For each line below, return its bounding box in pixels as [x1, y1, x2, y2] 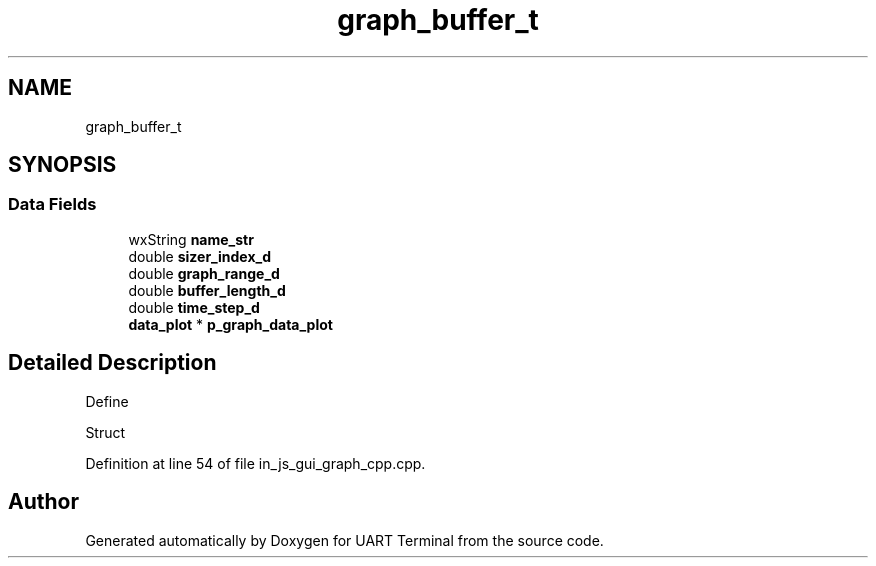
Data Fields [8, 194, 97, 215]
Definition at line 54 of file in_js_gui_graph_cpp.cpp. [85, 454, 426, 472]
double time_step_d [128, 298, 260, 316]
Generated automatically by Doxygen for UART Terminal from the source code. [85, 531, 604, 549]
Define [85, 392, 129, 410]
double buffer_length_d [128, 281, 286, 299]
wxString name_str [128, 230, 254, 248]
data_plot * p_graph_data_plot [128, 315, 333, 333]
